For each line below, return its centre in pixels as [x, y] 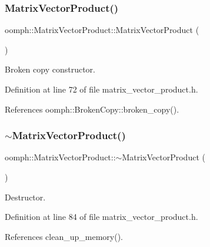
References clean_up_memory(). [64, 236]
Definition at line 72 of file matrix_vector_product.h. [101, 89]
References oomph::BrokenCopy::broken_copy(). [92, 109]
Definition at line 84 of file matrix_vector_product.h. [101, 217]
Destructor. [25, 197]
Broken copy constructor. [50, 69]
